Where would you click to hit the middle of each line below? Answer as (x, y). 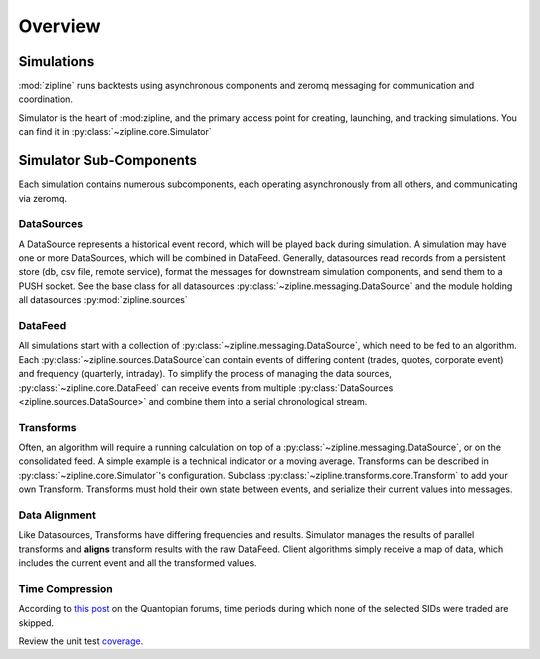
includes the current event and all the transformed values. (137, 563)
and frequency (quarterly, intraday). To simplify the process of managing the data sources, (205, 374)
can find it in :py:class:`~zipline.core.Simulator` (115, 132)
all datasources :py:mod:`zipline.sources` (103, 300)
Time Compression (66, 588)
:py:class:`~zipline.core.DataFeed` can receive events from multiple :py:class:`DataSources (206, 387)
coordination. (46, 99)
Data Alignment (57, 515)
